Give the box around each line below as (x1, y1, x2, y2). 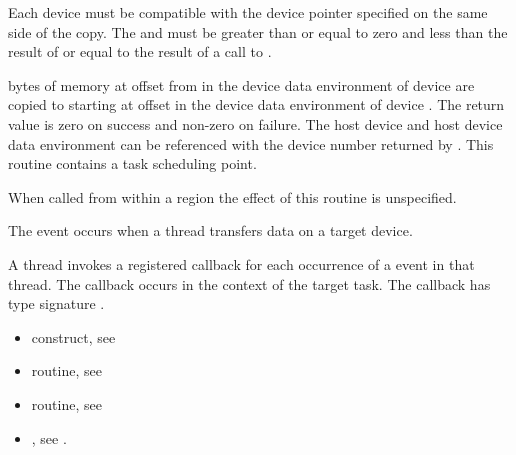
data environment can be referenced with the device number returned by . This (8, 133, 494, 154)
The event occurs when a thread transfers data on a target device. (8, 220, 413, 241)
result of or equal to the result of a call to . (8, 41, 272, 62)
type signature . (8, 293, 105, 314)
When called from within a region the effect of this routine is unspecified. (8, 186, 457, 207)
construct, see (31, 326, 116, 347)
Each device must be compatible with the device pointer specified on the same (8, 2, 488, 22)
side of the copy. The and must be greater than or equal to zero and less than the (8, 21, 508, 42)
